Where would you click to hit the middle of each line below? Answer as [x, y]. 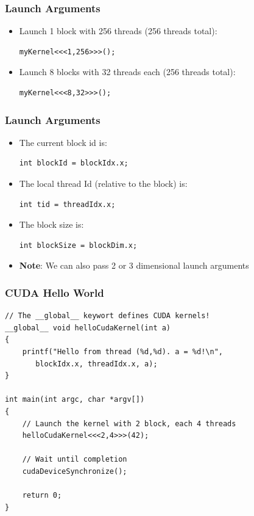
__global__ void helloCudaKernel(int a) [88, 328]
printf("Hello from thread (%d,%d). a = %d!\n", [122, 351]
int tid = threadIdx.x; [67, 204]
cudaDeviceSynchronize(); [75, 471]
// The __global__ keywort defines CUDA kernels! [108, 316]
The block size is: [51, 224]
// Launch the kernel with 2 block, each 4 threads [129, 423]
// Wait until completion [75, 460]
